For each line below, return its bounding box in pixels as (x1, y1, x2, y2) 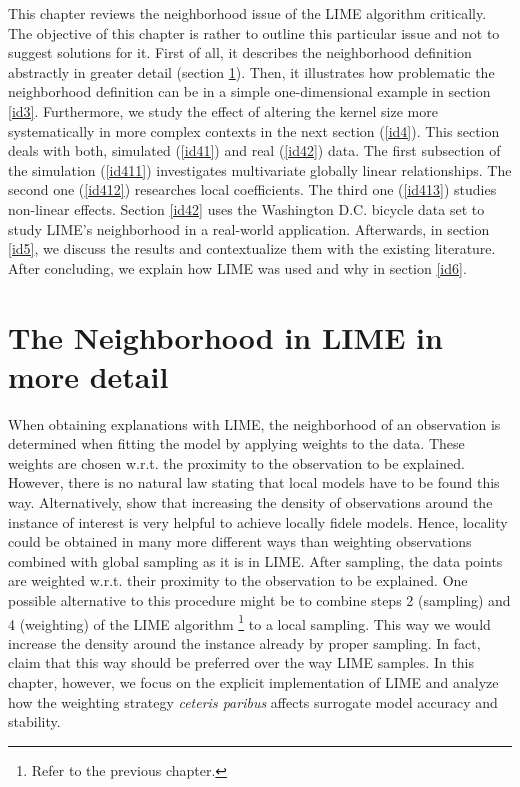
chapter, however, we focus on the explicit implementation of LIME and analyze (8, 672, 499, 692)
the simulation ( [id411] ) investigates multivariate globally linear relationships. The (8, 159, 512, 180)
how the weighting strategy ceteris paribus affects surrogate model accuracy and (8, 691, 498, 712)
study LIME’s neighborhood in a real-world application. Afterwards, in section (8, 218, 490, 239)
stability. (8, 711, 61, 732)
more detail (8, 355, 169, 396)
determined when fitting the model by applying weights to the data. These (8, 433, 465, 454)
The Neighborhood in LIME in (8, 316, 443, 357)
